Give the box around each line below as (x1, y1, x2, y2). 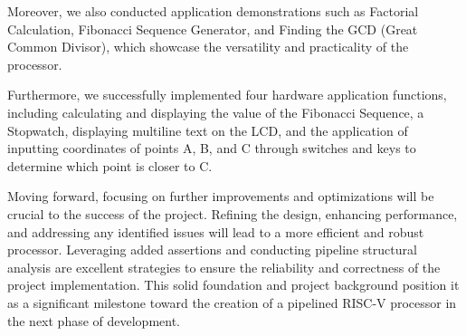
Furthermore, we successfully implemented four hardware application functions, (7, 85, 447, 104)
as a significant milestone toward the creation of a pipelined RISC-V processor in (7, 293, 457, 312)
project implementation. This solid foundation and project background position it (7, 275, 460, 294)
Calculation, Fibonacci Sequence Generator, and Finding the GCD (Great (7, 19, 418, 38)
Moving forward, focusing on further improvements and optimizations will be (7, 187, 434, 206)
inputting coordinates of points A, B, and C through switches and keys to (7, 139, 416, 158)
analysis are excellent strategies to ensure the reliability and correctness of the (7, 257, 441, 276)
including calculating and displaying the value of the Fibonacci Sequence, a (7, 102, 424, 121)
